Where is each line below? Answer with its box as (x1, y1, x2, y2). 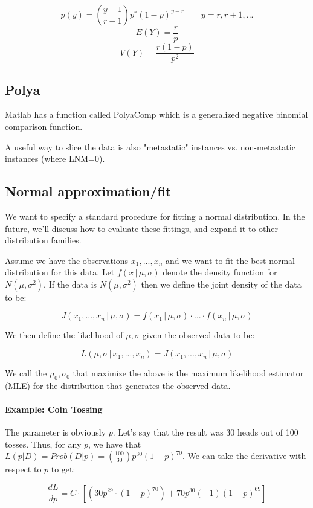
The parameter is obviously (5, 426, 106, 439)
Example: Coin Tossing (5, 403, 103, 416)
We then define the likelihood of (5, 329, 123, 341)
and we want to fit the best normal (165, 254, 295, 266)
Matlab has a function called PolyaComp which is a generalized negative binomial (5, 108, 308, 121)
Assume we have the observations (5, 254, 129, 266)
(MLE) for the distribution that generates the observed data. (5, 379, 231, 391)
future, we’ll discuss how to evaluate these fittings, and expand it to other (5, 222, 278, 234)
